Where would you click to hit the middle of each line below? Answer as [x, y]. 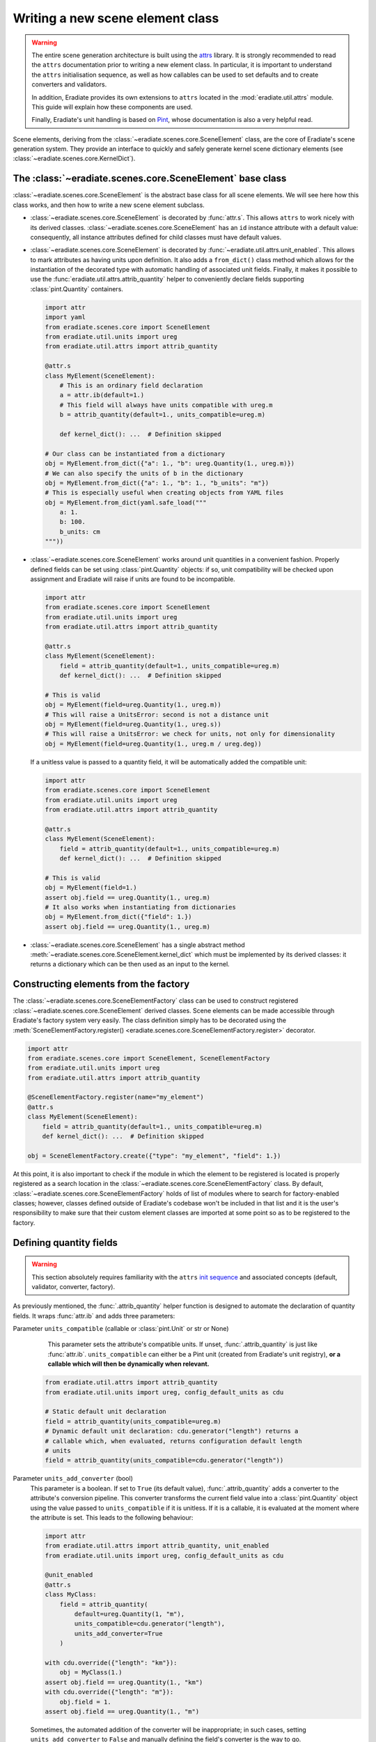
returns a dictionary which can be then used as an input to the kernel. [130, 964]
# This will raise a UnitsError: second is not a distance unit [157, 715]
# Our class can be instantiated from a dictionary [135, 454]
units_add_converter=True [118, 1633]
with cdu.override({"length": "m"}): [109, 1692]
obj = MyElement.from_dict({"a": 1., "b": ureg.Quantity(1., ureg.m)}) [170, 464]
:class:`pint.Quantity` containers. [77, 288]
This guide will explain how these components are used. [112, 107]
